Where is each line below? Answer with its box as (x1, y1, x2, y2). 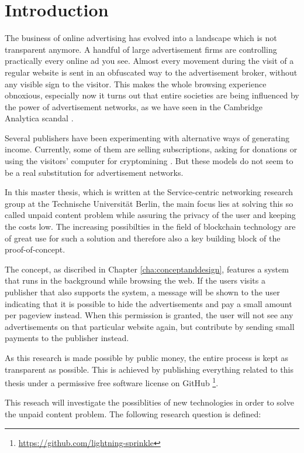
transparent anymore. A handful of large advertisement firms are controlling (5, 43, 277, 55)
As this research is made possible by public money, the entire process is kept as (5, 351, 289, 363)
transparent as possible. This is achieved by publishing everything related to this (5, 363, 293, 375)
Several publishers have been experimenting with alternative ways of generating (5, 131, 289, 144)
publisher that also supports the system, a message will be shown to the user (5, 286, 280, 298)
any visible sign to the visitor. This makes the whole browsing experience (5, 77, 267, 90)
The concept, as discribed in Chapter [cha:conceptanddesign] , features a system (5, 263, 289, 275)
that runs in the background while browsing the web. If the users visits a (5, 274, 265, 287)
